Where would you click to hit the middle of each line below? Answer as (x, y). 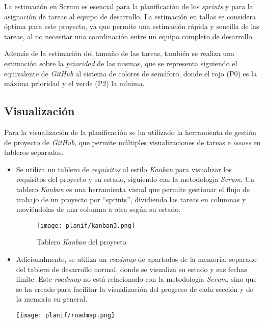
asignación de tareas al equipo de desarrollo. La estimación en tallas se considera (130, 16)
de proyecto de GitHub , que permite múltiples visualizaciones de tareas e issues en (132, 142)
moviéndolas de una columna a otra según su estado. (98, 209)
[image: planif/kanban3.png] (86, 225)
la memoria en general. (52, 299)
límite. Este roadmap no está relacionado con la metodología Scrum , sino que (136, 279)
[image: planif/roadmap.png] (65, 315)
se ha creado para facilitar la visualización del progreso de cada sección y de (135, 289)
